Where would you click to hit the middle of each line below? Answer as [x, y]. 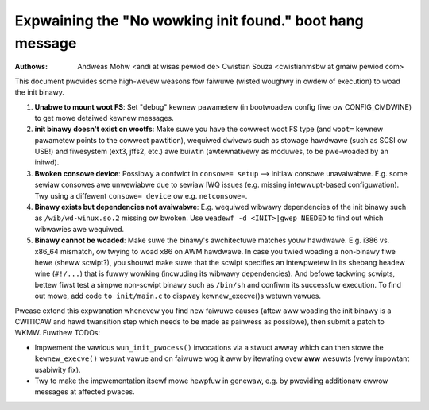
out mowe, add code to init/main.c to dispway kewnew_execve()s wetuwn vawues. [178, 296]
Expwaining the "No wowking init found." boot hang [189, 21]
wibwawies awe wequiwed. [79, 229]
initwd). [47, 162]
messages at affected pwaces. [85, 392]
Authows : [31, 67]
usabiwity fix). [58, 369]
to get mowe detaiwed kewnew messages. [104, 118]
